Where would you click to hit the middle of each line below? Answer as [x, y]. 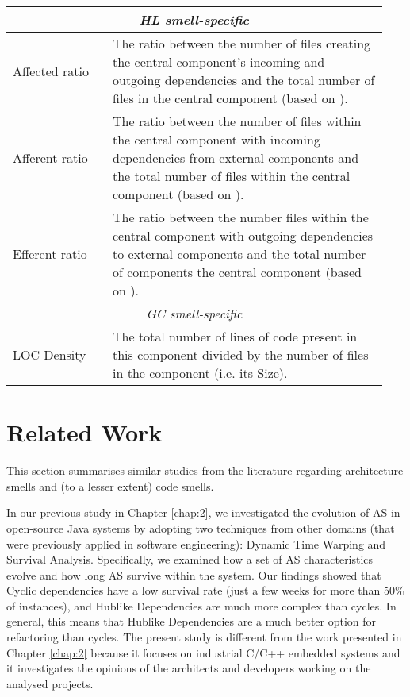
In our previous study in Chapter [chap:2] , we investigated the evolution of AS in [203, 512]
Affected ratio [51, 71]
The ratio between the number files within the [241, 217]
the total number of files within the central [232, 176]
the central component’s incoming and [219, 62]
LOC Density [50, 354]
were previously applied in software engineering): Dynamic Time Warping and [196, 543]
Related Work [84, 432]
